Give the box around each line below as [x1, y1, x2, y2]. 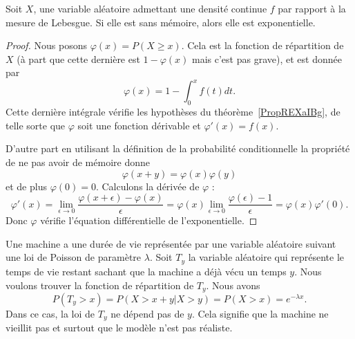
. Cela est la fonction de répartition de [181, 38, 344, 53]
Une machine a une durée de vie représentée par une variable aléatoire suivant [6, 236, 336, 250]
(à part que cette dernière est [17, 51, 140, 66]
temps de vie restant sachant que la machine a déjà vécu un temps [6, 264, 287, 278]
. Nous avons [206, 277, 260, 292]
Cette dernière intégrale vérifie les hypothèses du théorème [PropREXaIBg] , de [6, 104, 340, 119]
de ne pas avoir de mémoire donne [6, 155, 150, 169]
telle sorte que [6, 118, 66, 132]
